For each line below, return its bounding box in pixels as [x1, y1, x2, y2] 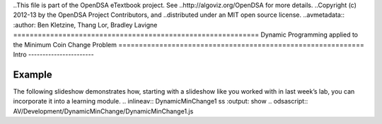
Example [13, 68, 52, 80]
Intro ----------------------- [13, 50, 95, 58]
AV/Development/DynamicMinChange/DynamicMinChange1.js [13, 106, 194, 116]
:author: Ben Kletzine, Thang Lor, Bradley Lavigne [13, 20, 158, 29]
